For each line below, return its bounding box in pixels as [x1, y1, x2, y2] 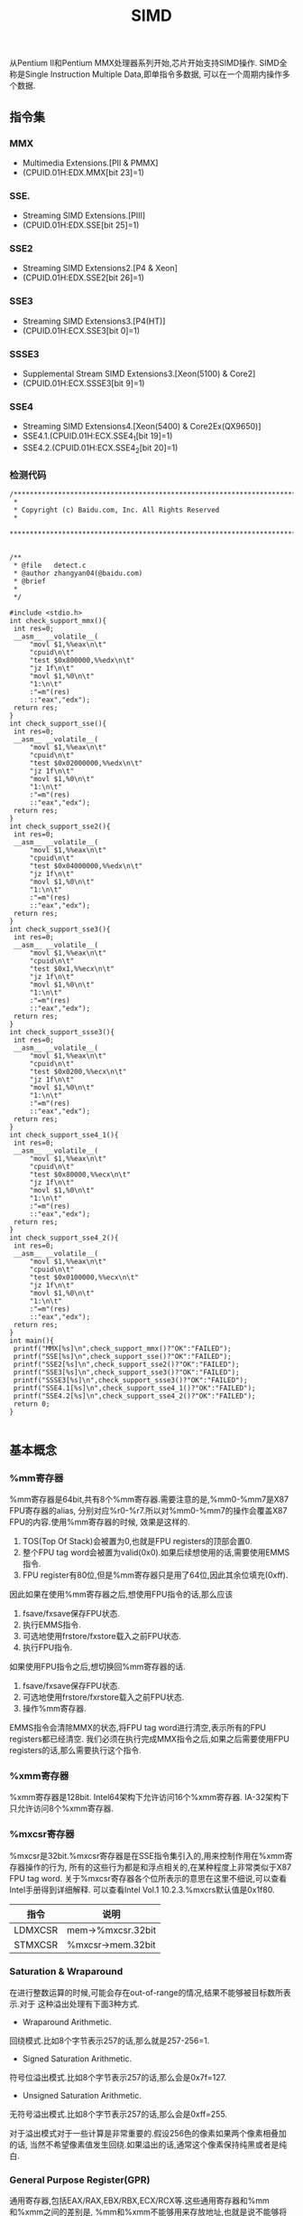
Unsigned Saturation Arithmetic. [22, 2089, 142, 2100]
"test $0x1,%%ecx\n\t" [29, 965, 115, 974]
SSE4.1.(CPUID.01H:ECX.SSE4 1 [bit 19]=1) [22, 430, 173, 444]
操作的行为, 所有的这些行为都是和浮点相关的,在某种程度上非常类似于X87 [24, 1862, 291, 1872]
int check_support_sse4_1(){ [9, 1131, 119, 1140]
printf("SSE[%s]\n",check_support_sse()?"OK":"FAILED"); [13, 1353, 232, 1362]
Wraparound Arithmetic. [22, 2016, 113, 2027]
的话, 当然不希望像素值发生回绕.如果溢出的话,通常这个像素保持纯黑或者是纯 [9, 2139, 288, 2150]
